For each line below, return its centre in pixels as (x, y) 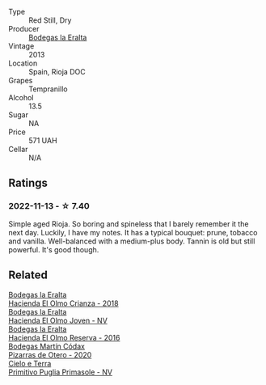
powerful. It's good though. (54, 249)
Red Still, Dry (50, 20)
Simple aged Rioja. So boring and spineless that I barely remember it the (129, 224)
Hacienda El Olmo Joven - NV (58, 320)
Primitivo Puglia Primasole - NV (61, 372)
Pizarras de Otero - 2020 (50, 354)
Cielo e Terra (30, 363)
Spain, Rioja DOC (57, 72)
